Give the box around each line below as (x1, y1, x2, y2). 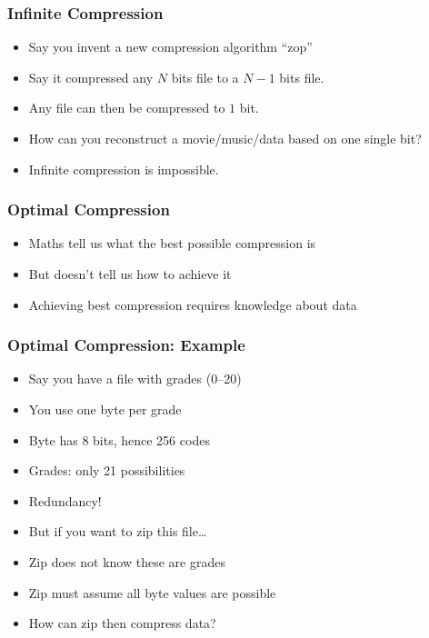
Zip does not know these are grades (28, 552, 225, 571)
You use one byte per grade (28, 400, 182, 418)
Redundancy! (28, 491, 102, 510)
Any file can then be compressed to (28, 98, 225, 117)
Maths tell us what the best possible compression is (28, 234, 316, 253)
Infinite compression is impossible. (28, 159, 219, 178)
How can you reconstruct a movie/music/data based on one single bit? (28, 129, 422, 147)
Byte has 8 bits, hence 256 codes (28, 430, 210, 449)
